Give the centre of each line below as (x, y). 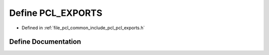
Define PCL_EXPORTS (56, 13)
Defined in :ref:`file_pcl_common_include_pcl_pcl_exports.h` (83, 28)
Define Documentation (45, 42)
